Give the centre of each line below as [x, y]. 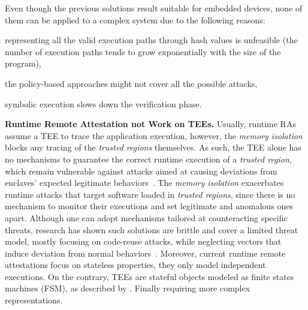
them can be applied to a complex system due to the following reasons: [135, 19]
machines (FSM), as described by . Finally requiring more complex [128, 288]
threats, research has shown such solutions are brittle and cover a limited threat [152, 229]
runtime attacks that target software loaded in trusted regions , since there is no [150, 194]
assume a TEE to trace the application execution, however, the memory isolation [154, 135]
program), [23, 63]
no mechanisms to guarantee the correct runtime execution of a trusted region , [148, 159]
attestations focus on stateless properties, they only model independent [135, 265]
